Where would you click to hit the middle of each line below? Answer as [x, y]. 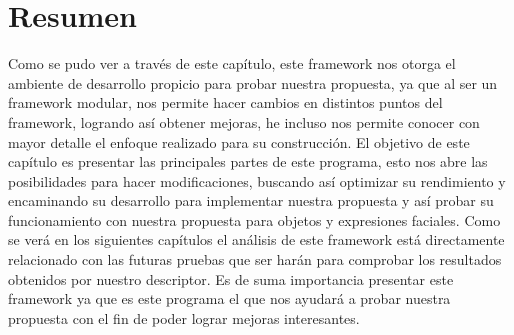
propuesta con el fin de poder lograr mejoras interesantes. [184, 317]
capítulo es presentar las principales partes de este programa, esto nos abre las [248, 161]
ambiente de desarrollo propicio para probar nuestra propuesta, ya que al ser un [253, 82]
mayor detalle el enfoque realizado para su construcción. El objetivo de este [239, 141]
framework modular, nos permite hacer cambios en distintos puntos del [225, 102]
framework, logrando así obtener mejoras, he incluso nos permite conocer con [244, 121]
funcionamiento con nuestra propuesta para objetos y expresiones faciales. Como [254, 219]
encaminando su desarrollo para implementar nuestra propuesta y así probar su [251, 200]
